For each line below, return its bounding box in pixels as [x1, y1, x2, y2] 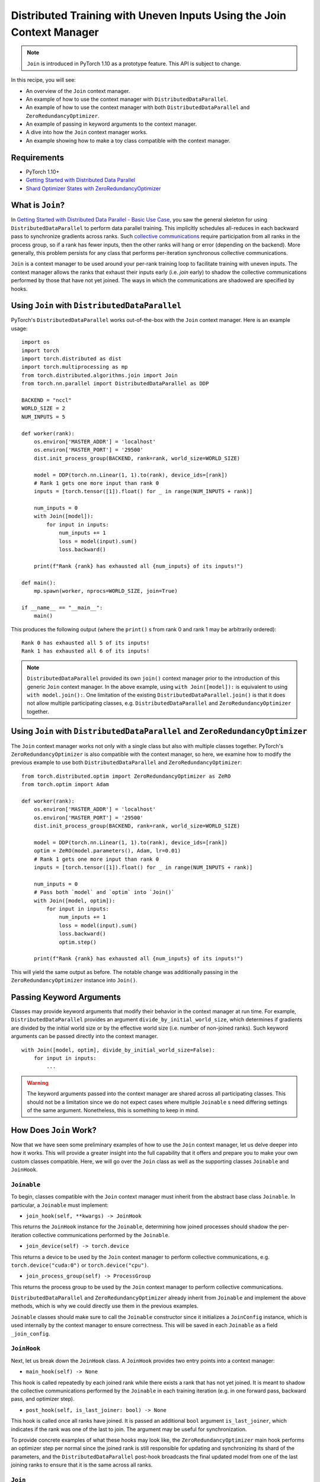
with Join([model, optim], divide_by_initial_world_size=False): [21, 1046, 216, 1053]
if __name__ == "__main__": [21, 604, 103, 611]
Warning [27, 1079, 49, 1086]
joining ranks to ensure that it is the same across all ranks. [11, 1461, 153, 1468]
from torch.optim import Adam [21, 781, 110, 788]
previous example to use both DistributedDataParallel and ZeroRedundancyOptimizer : [11, 759, 242, 766]
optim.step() [59, 938, 97, 946]
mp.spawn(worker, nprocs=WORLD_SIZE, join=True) [33, 587, 178, 594]
